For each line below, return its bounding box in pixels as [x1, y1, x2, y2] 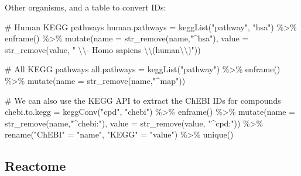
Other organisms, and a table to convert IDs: [5, 1, 166, 13]
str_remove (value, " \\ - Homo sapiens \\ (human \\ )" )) [5, 43, 201, 55]
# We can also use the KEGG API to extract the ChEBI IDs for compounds [5, 94, 281, 106]
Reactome [5, 157, 66, 175]
